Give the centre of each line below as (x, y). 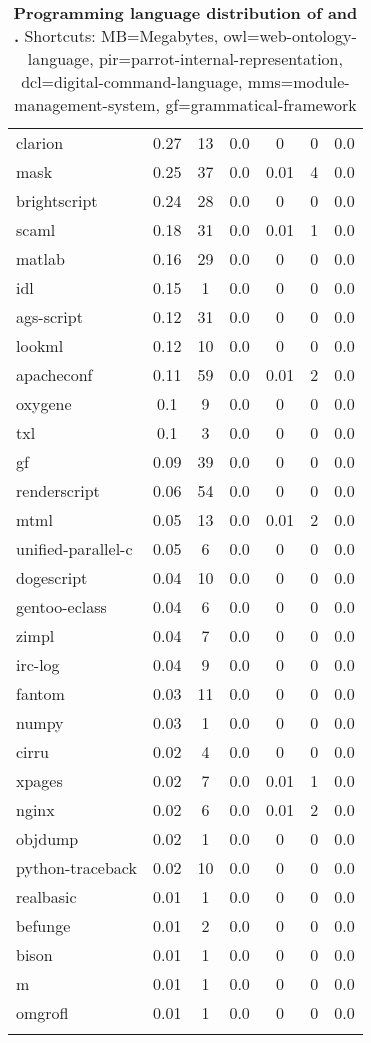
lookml (40, 345)
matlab (40, 258)
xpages (39, 780)
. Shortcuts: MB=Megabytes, (116, 35)
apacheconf (54, 374)
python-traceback (76, 867)
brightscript (57, 200)
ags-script (49, 316)
